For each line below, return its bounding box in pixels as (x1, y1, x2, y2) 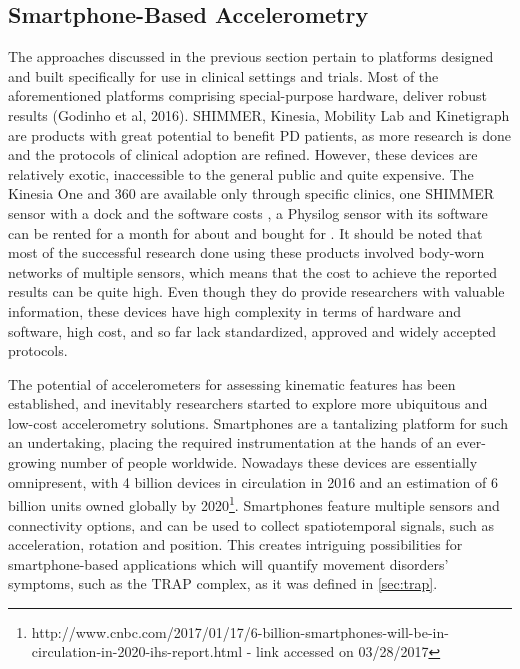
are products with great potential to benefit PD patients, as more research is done (8, 124, 512, 145)
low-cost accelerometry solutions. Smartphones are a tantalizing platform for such (8, 412, 508, 433)
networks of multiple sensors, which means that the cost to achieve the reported (8, 261, 498, 282)
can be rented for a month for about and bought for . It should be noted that (8, 222, 483, 243)
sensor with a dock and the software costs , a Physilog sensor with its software (8, 202, 488, 223)
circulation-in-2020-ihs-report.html (31, 641, 243, 662)
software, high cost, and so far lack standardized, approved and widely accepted (8, 320, 497, 341)
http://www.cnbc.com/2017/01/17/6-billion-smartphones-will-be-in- (31, 621, 449, 642)
